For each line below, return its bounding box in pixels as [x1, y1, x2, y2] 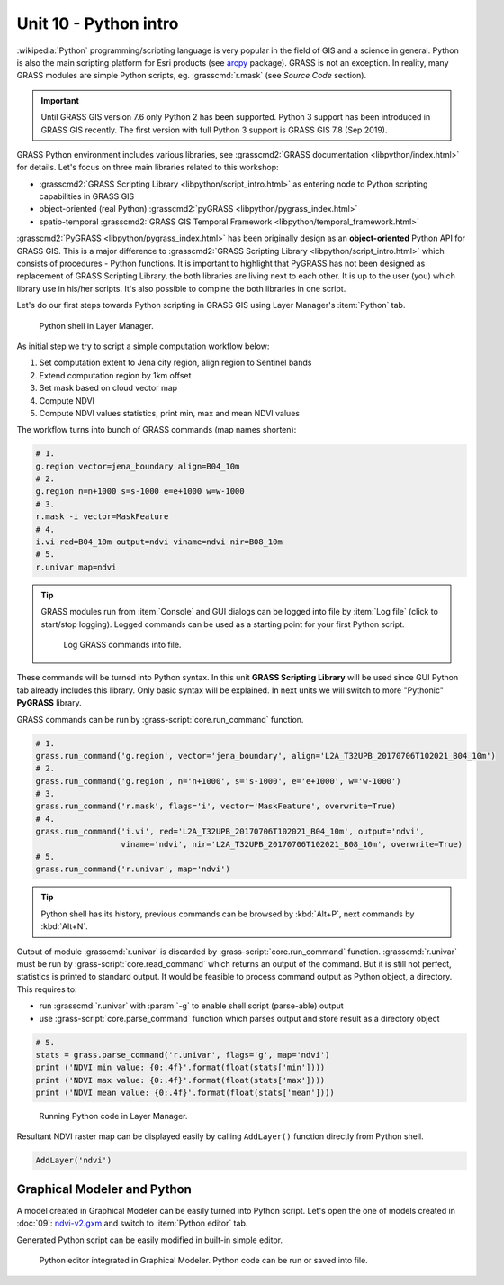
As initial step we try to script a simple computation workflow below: [16, 341, 270, 351]
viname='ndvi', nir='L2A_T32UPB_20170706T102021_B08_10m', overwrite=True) [121, 839, 463, 849]
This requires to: [16, 983, 77, 995]
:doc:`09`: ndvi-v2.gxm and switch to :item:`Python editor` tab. [16, 1217, 248, 1229]
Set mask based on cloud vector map [39, 383, 178, 394]
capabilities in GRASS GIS [39, 191, 135, 202]
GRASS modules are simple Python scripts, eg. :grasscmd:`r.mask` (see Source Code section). [16, 70, 367, 81]
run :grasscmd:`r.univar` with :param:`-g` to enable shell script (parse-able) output [39, 1000, 344, 1011]
